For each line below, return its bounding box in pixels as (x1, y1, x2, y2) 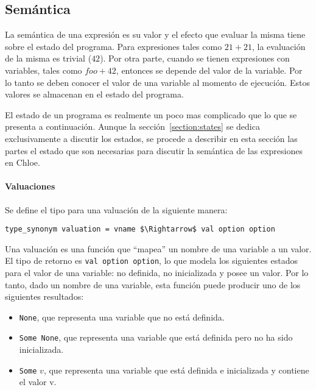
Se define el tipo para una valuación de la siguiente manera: (5, 203, 228, 216)
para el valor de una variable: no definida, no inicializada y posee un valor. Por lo (5, 266, 309, 279)
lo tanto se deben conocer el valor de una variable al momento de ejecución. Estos (5, 76, 310, 88)
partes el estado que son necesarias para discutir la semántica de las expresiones (5, 144, 303, 157)
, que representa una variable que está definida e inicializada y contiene (43, 363, 309, 376)
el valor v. (19, 375, 57, 388)
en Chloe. (5, 156, 40, 169)
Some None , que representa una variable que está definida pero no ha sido (19, 331, 293, 344)
